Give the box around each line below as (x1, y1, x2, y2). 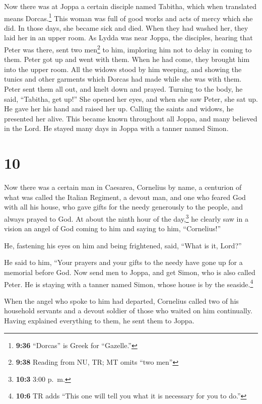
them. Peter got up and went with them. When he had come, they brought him (4, 54, 250, 64)
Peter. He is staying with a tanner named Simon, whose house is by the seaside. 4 (4, 277, 253, 289)
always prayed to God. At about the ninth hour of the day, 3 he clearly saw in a (4, 212, 248, 224)
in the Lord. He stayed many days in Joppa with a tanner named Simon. (4, 123, 229, 133)
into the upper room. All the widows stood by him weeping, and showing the (4, 63, 242, 74)
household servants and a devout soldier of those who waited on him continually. (4, 305, 252, 316)
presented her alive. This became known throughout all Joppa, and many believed (4, 113, 257, 123)
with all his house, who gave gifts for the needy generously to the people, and (4, 201, 243, 212)
